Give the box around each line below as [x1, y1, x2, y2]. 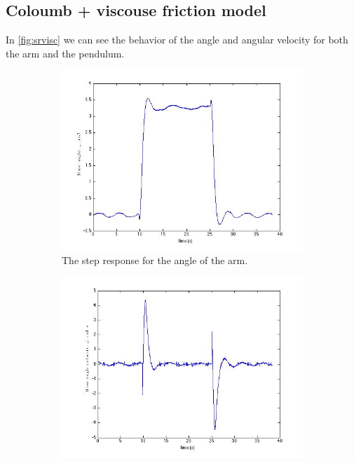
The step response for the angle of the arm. [62, 253, 248, 268]
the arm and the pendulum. [6, 46, 125, 60]
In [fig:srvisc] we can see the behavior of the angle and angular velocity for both [6, 32, 348, 47]
